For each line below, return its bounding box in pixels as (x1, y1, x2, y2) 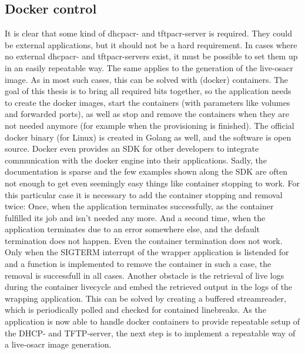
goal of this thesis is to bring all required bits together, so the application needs (5, 85, 291, 97)
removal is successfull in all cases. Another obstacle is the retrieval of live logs (5, 269, 284, 281)
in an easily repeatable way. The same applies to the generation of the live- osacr (5, 61, 293, 74)
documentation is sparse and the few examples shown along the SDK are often (5, 165, 287, 178)
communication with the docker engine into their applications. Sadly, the (5, 153, 267, 166)
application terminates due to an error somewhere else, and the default (5, 223, 260, 235)
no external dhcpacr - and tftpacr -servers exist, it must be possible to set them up (5, 50, 298, 62)
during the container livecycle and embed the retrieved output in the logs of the (5, 280, 293, 293)
